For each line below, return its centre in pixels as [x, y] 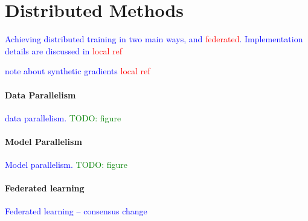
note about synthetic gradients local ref [78, 71]
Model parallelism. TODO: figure [66, 165]
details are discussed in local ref [64, 50]
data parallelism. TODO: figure [63, 117]
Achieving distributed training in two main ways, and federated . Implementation [154, 39]
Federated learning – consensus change [76, 211]
